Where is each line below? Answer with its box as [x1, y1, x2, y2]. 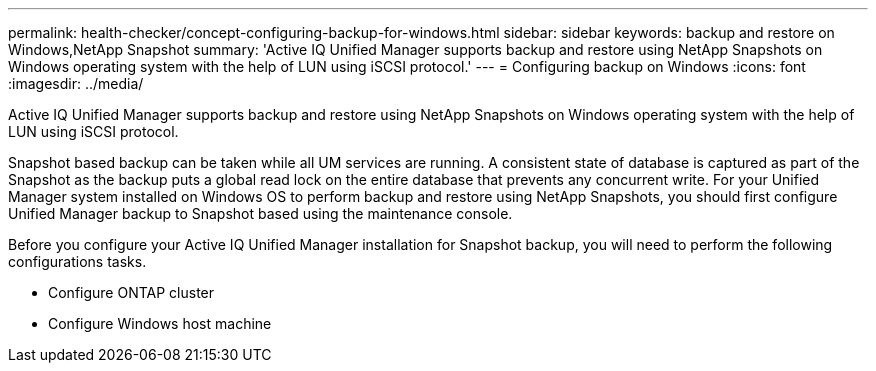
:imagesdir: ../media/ [8, 75, 144, 92]
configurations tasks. [8, 253, 147, 270]
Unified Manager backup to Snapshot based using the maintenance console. [8, 205, 513, 222]
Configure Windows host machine [48, 315, 272, 332]
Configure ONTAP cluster [48, 284, 215, 301]
